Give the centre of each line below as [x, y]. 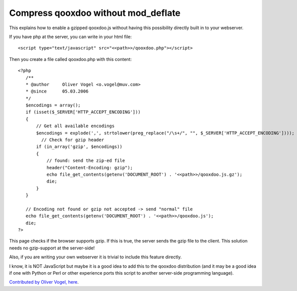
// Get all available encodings [75, 126]
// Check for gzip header [73, 140]
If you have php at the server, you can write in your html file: [71, 37]
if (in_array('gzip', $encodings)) [79, 147]
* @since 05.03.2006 [57, 91]
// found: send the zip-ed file [86, 161]
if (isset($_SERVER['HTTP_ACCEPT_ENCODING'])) [83, 112]
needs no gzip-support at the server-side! [52, 248]
